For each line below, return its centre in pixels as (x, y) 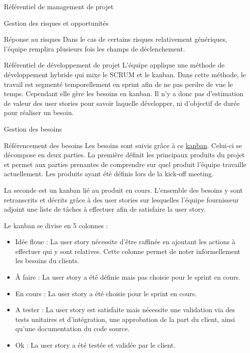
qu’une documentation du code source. (72, 328)
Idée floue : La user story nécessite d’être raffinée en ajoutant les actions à (125, 242)
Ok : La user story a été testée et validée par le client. (95, 345)
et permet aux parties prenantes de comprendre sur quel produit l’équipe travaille (125, 164)
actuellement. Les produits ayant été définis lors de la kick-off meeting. (109, 174)
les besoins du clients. (47, 261)
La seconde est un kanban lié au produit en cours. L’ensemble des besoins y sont (123, 190)
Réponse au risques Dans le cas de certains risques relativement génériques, (116, 39)
